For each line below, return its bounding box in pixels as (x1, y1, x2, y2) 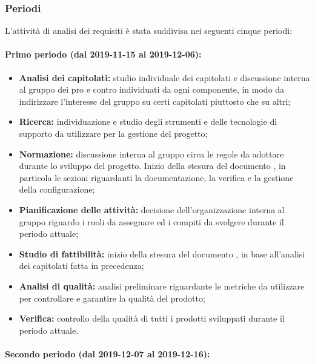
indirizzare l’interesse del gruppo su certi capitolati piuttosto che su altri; (19, 94, 291, 107)
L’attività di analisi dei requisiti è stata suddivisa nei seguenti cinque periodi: (5, 24, 293, 37)
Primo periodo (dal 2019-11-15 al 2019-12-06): (5, 48, 202, 61)
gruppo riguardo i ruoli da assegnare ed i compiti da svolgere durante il (19, 215, 284, 228)
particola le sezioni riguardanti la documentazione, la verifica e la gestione (19, 171, 294, 184)
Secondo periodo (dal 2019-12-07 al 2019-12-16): (5, 347, 210, 360)
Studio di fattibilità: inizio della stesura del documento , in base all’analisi (19, 247, 305, 260)
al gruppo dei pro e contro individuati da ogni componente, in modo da (19, 83, 285, 96)
